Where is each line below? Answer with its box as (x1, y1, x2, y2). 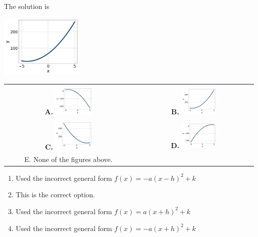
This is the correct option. (15, 189, 95, 200)
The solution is (4, 1, 50, 11)
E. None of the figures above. (24, 154, 113, 164)
